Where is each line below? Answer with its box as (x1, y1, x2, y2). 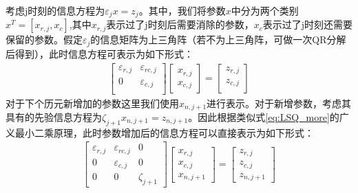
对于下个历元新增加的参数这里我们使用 (6, 95, 179, 110)
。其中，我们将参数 (138, 3, 226, 17)
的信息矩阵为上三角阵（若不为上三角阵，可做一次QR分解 (90, 32, 346, 47)
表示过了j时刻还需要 (262, 17, 352, 32)
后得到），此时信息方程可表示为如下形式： (6, 46, 193, 60)
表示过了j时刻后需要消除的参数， (106, 17, 254, 32)
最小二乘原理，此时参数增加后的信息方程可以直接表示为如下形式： (14, 125, 314, 139)
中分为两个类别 (231, 3, 299, 17)
